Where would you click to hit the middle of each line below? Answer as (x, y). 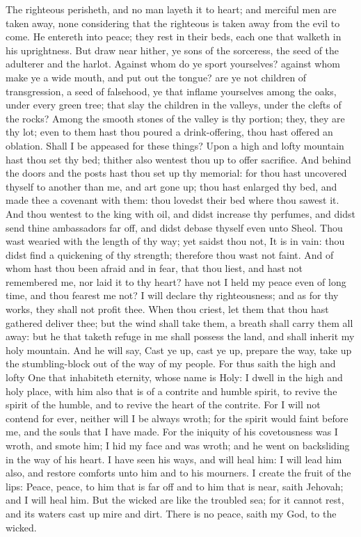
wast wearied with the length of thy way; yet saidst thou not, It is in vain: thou (175, 241)
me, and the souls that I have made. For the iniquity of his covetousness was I (172, 432)
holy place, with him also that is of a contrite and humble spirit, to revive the (171, 391)
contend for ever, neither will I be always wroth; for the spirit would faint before (177, 418)
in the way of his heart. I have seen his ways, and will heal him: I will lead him (174, 459)
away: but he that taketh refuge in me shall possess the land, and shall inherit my (180, 336)
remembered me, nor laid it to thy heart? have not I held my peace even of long (176, 281)
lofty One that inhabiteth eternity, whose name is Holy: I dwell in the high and (174, 377)
